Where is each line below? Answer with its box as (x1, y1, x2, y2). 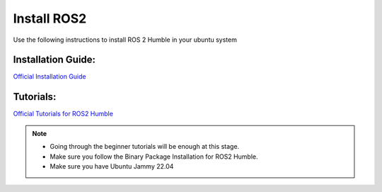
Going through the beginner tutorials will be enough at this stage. (50, 142, 240, 151)
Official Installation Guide (13, 72, 86, 81)
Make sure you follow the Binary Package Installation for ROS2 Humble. (50, 152, 258, 161)
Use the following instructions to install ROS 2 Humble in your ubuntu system (13, 35, 237, 44)
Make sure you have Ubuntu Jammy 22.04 (50, 162, 174, 170)
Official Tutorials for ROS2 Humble (13, 110, 113, 118)
